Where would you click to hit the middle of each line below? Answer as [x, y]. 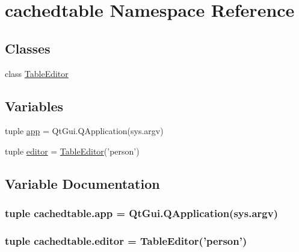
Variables [34, 106]
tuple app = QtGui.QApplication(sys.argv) [84, 131]
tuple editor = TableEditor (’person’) [72, 151]
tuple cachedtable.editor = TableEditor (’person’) [126, 241]
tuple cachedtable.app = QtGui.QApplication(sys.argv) [141, 213]
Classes [28, 48]
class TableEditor [37, 73]
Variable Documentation [82, 183]
